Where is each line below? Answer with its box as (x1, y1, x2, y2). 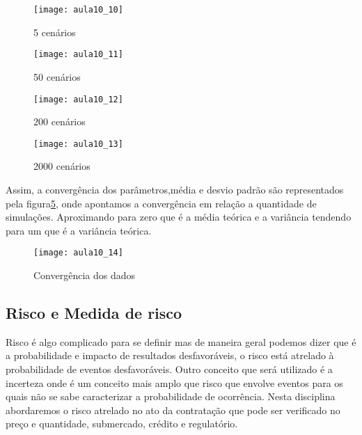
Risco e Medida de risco (6, 302, 182, 324)
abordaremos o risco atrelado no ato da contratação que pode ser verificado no (6, 402, 340, 417)
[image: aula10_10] (33, 5, 123, 15)
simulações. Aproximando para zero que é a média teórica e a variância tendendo (6, 209, 352, 224)
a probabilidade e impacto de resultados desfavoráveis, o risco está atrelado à (6, 348, 334, 363)
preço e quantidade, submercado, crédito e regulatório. (6, 416, 238, 431)
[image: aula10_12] (33, 94, 123, 104)
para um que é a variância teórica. (6, 223, 152, 237)
